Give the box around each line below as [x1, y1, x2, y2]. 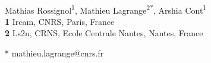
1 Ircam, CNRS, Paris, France [5, 15, 115, 27]
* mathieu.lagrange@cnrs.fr [5, 47, 104, 59]
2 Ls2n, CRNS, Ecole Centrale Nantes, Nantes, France [5, 27, 203, 39]
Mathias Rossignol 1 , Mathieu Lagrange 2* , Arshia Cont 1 [5, 2, 207, 16]
